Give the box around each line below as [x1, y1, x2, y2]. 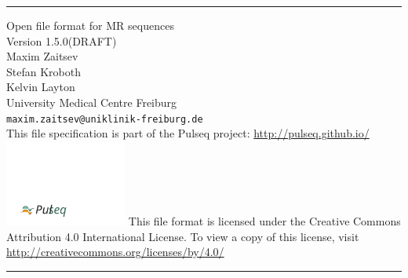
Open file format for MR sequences [6, 17, 174, 33]
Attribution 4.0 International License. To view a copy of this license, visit [6, 228, 359, 244]
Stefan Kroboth [6, 63, 81, 79]
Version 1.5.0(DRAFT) [6, 32, 117, 49]
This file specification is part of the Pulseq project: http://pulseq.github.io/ [6, 125, 370, 141]
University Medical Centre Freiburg [6, 93, 177, 110]
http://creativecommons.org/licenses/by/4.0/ [6, 243, 224, 260]
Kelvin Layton [6, 79, 75, 95]
